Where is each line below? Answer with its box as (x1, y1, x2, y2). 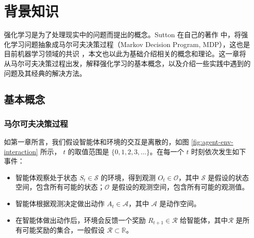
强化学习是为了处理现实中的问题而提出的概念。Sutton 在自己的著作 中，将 (4, 29, 241, 40)
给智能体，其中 (180, 214, 228, 225)
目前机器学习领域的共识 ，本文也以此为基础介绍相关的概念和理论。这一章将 (4, 48, 246, 59)
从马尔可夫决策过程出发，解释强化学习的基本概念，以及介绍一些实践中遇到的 (4, 58, 251, 68)
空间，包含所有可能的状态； (15, 182, 105, 192)
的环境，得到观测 (100, 172, 156, 182)
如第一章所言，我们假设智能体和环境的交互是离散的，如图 (4, 137, 189, 147)
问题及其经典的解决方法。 (4, 68, 86, 78)
